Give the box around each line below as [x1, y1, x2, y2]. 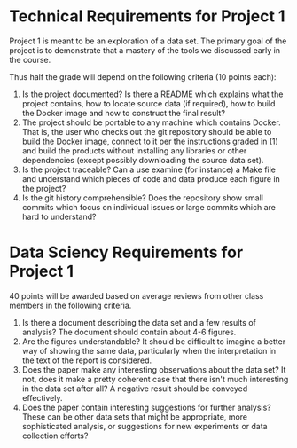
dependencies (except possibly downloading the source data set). [21, 154, 264, 165]
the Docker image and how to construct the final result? [21, 107, 226, 118]
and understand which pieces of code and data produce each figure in [21, 173, 281, 184]
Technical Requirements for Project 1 [9, 6, 285, 27]
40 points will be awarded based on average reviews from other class [9, 290, 264, 301]
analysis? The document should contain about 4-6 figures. [21, 326, 237, 337]
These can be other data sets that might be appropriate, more [21, 411, 248, 422]
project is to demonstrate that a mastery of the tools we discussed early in [9, 44, 281, 55]
